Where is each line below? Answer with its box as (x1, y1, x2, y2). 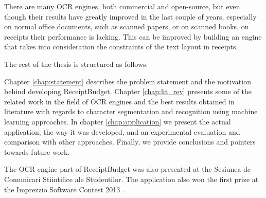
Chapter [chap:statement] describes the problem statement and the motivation (4, 76, 251, 86)
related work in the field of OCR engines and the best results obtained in (4, 96, 235, 106)
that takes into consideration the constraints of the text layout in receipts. (4, 41, 238, 52)
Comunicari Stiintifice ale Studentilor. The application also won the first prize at (4, 173, 259, 184)
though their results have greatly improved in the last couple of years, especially (4, 11, 257, 22)
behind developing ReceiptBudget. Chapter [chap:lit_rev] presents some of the (4, 86, 252, 97)
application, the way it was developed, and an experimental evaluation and (4, 126, 240, 137)
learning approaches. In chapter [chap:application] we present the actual (4, 116, 231, 127)
